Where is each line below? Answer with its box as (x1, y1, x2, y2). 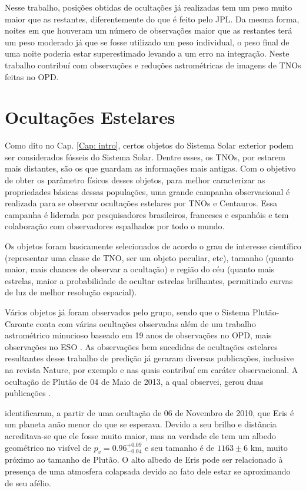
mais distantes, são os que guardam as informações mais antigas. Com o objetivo (5, 162, 296, 174)
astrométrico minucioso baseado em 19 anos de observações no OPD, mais (5, 329, 272, 341)
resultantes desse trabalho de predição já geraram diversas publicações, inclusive (5, 352, 294, 364)
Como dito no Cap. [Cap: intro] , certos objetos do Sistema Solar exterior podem (5, 139, 294, 151)
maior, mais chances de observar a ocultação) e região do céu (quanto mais (5, 263, 275, 275)
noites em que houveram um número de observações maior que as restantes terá (5, 24, 292, 37)
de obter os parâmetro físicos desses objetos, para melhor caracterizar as (5, 174, 265, 186)
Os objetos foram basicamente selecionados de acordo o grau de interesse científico (5, 240, 301, 252)
